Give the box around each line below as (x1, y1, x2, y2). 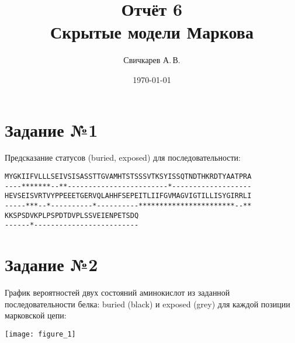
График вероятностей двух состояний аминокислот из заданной (5, 286, 230, 299)
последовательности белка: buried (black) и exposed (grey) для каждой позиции (5, 297, 290, 310)
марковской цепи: (5, 309, 67, 321)
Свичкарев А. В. (123, 54, 181, 66)
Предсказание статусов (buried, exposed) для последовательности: (5, 151, 241, 164)
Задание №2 (5, 252, 98, 276)
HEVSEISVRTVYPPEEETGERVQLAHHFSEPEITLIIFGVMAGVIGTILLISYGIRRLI (5, 192, 252, 200)
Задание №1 (5, 117, 98, 141)
